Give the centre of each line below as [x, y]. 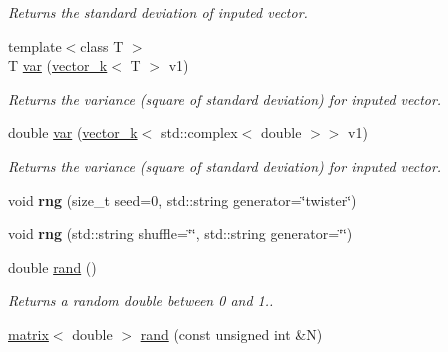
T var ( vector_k [58, 65]
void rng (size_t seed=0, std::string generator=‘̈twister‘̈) [182, 199]
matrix [28, 333]
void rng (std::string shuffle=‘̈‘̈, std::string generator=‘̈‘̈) [180, 233]
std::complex [199, 132]
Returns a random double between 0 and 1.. [141, 300]
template [35, 45]
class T [102, 45]
